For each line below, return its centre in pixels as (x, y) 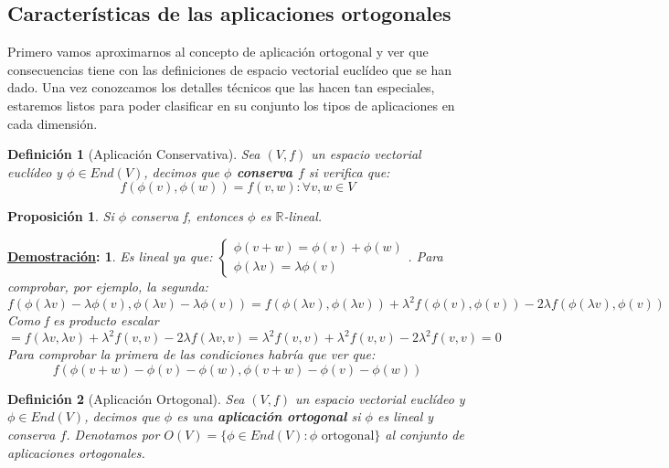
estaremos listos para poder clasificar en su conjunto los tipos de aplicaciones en (231, 105)
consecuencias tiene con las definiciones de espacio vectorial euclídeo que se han (230, 69)
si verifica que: (349, 171)
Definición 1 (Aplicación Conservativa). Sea (134, 154)
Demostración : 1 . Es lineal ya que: (110, 255)
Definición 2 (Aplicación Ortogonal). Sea (126, 398)
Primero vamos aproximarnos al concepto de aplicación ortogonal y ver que (218, 52)
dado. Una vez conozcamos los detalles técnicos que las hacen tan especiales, (221, 87)
